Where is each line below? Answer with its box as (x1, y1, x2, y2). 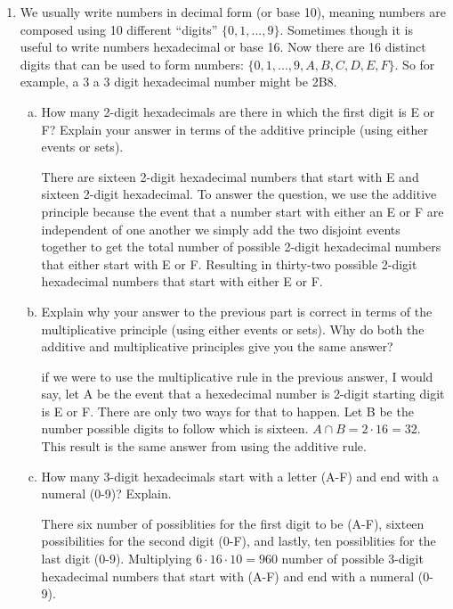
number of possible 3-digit (281, 549, 424, 568)
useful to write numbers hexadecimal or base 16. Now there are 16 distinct (20, 37, 426, 56)
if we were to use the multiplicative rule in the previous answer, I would (41, 366, 433, 385)
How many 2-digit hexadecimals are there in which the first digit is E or (41, 102, 435, 120)
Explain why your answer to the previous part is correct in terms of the (41, 301, 433, 320)
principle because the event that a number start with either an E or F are (41, 202, 444, 220)
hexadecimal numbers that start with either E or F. (41, 272, 323, 291)
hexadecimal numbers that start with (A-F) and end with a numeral (41, 566, 415, 585)
